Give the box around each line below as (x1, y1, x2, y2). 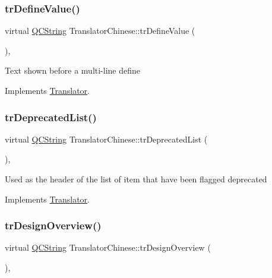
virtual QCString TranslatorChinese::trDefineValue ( (5, 24, 195, 37)
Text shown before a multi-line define (5, 64, 141, 77)
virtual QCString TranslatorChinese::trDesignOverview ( (5, 241, 211, 254)
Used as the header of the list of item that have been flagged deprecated (5, 173, 267, 185)
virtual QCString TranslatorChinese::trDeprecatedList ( (5, 132, 208, 145)
